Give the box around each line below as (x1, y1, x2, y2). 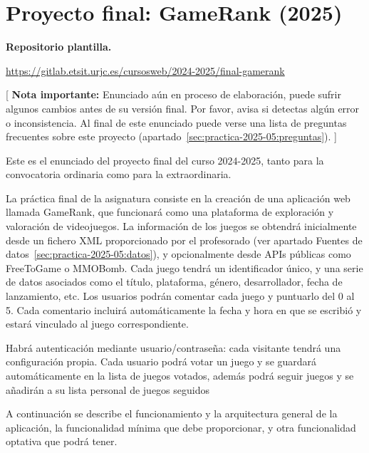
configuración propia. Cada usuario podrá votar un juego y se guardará (6, 354, 317, 369)
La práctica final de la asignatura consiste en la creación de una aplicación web (6, 190, 350, 205)
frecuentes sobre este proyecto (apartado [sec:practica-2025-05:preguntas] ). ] (6, 129, 337, 144)
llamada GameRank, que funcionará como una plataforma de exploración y (6, 204, 334, 219)
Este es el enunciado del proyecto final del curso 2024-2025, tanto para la (6, 152, 324, 167)
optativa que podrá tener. (6, 434, 118, 449)
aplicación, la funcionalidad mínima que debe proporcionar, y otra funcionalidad (6, 420, 356, 434)
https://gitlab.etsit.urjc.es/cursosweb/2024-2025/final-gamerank (6, 63, 285, 78)
